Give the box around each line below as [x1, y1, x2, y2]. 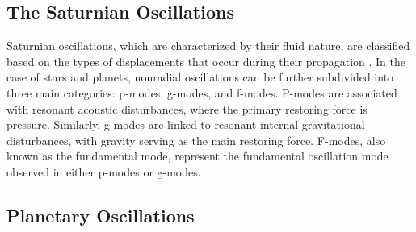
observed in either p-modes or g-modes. [6, 163, 201, 180]
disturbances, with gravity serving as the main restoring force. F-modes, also [6, 131, 386, 148]
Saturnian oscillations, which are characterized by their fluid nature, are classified [6, 37, 410, 54]
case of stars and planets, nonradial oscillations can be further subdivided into [6, 68, 394, 85]
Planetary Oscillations [6, 202, 195, 227]
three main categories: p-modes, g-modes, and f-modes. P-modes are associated [6, 84, 397, 101]
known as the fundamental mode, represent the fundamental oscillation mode [6, 147, 389, 164]
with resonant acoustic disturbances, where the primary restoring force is [6, 100, 368, 117]
